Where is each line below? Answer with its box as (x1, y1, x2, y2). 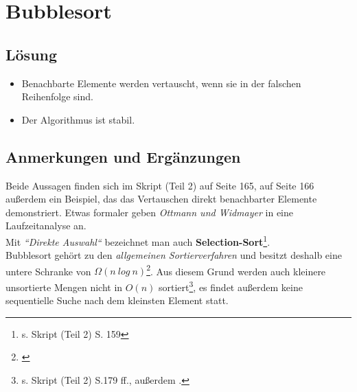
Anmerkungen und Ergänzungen (5, 146, 241, 167)
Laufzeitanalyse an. (5, 218, 87, 233)
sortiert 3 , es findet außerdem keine (159, 278, 303, 294)
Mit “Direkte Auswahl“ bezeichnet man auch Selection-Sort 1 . (5, 232, 270, 249)
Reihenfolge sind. (21, 89, 93, 104)
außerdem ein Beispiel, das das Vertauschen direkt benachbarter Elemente (5, 192, 317, 206)
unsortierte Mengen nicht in (5, 279, 123, 294)
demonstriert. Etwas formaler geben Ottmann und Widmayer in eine (5, 205, 293, 219)
